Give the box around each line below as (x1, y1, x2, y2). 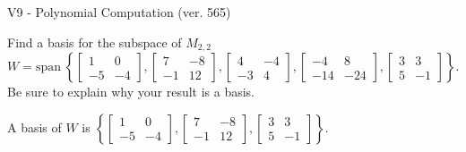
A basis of (7, 117, 62, 136)
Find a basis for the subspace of (7, 32, 182, 51)
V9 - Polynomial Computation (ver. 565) (7, 3, 231, 21)
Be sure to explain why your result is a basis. (7, 82, 255, 101)
